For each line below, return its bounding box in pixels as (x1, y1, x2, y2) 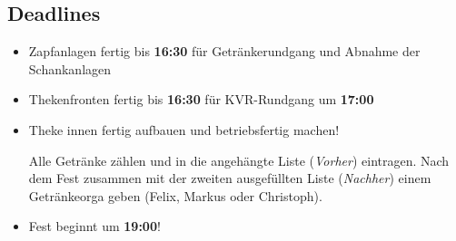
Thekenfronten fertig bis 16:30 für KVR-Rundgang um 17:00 (28, 90, 374, 109)
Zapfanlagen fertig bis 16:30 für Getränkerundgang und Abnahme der (28, 42, 421, 61)
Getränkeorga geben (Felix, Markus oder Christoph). (28, 186, 322, 205)
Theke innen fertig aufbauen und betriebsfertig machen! (28, 120, 340, 139)
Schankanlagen (28, 59, 112, 78)
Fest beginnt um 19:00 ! (28, 217, 161, 236)
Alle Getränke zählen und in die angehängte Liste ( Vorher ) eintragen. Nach (28, 150, 450, 169)
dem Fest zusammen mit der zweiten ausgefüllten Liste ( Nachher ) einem (28, 169, 431, 188)
